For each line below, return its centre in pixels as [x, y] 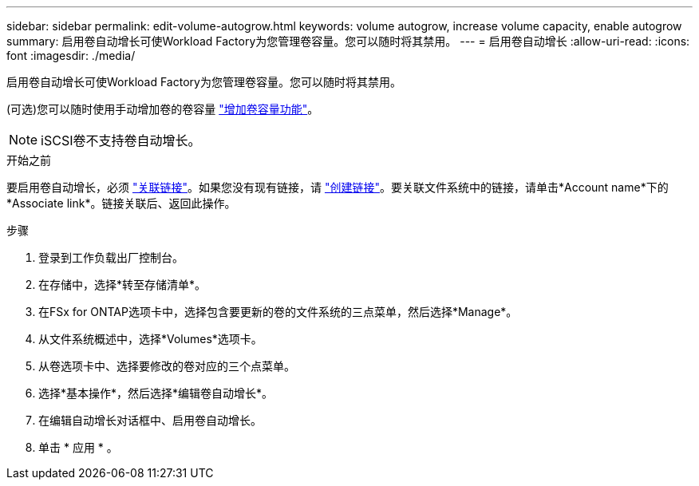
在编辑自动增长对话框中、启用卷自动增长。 [150, 420]
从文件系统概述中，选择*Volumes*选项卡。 [150, 339]
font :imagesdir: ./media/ [71, 55]
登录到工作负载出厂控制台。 [111, 257]
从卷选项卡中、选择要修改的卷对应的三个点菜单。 [167, 366]
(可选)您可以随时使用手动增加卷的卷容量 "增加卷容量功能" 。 [163, 109]
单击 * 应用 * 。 [78, 447]
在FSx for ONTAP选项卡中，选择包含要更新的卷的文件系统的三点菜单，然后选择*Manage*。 [278, 312]
